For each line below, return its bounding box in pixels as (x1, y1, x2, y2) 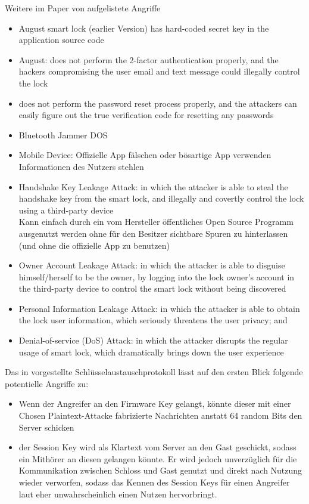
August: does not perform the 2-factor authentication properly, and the (18, 53, 279, 66)
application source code (18, 33, 104, 46)
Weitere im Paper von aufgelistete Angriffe (5, 2, 161, 14)
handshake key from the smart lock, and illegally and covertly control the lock (18, 192, 304, 205)
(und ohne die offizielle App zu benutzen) (18, 239, 170, 251)
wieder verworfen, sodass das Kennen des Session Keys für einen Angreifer (18, 476, 290, 488)
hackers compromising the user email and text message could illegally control (18, 65, 300, 78)
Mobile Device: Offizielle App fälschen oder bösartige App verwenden (18, 149, 271, 161)
